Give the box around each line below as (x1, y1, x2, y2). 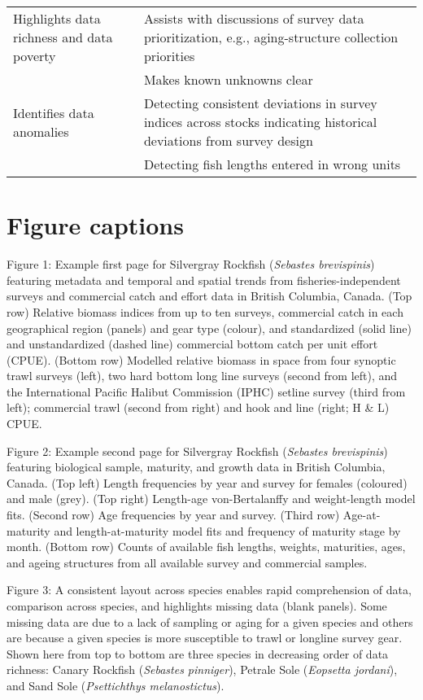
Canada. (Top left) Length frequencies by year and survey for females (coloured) (7, 474, 408, 491)
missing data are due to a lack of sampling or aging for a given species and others (7, 613, 413, 630)
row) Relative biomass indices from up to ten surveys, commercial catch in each (7, 303, 403, 320)
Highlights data (13, 9, 101, 28)
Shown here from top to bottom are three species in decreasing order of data (7, 645, 389, 662)
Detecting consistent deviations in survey (143, 94, 377, 112)
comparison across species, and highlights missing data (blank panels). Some (7, 597, 387, 614)
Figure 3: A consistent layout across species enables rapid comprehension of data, (7, 581, 412, 598)
